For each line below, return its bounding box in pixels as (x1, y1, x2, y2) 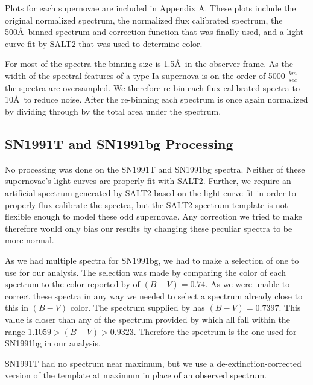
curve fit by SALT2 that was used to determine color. (5, 37, 203, 49)
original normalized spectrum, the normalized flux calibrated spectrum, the (5, 13, 283, 26)
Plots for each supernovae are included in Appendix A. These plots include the (5, 2, 296, 14)
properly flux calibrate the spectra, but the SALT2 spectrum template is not (5, 198, 288, 211)
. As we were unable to (205, 278, 290, 290)
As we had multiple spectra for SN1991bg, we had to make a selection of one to (5, 253, 299, 266)
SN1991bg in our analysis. (5, 337, 101, 349)
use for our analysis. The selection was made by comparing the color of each (5, 266, 286, 278)
